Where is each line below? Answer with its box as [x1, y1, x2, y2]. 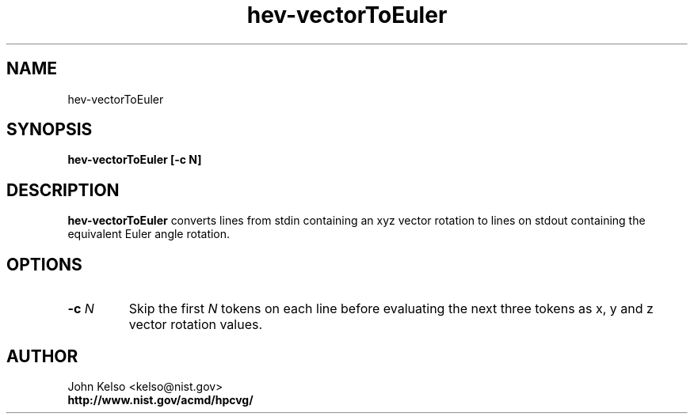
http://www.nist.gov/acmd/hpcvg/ [67, 392, 254, 407]
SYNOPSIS [6, 119, 93, 140]
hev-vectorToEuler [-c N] [67, 153, 202, 167]
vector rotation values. [128, 316, 263, 333]
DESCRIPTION [6, 180, 120, 200]
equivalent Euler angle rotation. [67, 227, 231, 241]
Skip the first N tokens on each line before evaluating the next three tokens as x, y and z [128, 301, 654, 317]
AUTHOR [6, 346, 78, 366]
